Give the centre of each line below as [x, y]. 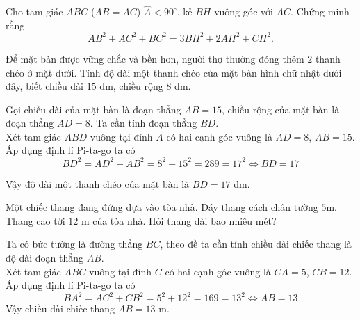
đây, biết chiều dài [45, 86]
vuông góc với [244, 11]
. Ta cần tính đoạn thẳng [144, 123]
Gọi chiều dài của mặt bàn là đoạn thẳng [93, 109]
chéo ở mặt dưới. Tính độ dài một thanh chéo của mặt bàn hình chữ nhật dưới [174, 72]
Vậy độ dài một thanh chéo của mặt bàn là [98, 183]
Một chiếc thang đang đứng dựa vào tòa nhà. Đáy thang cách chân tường [162, 207]
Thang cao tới [35, 220]
